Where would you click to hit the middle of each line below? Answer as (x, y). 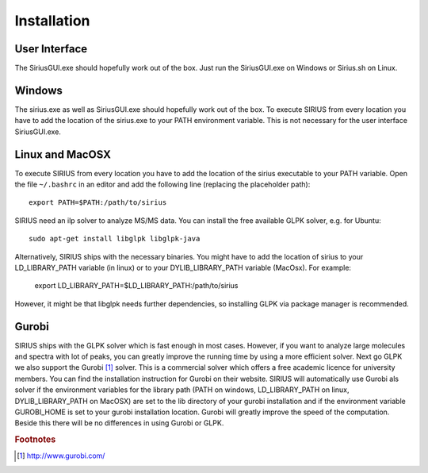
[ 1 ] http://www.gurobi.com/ (61, 456)
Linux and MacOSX (63, 154)
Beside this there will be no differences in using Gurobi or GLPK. (119, 423)
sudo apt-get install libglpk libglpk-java (115, 239)
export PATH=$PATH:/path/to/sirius (98, 203)
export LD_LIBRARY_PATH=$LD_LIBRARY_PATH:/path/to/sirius (136, 286)
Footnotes (35, 440)
